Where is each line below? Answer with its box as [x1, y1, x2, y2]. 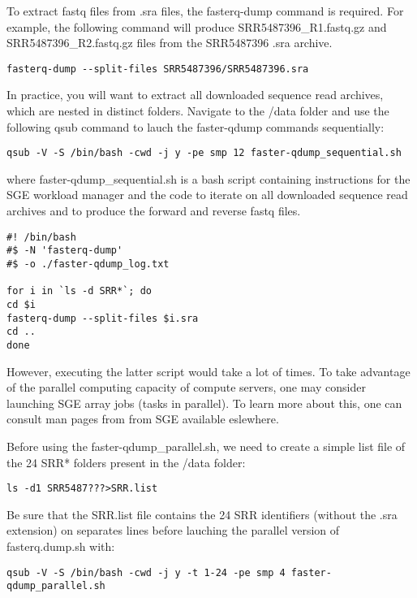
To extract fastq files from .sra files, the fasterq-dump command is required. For [6, 2, 404, 19]
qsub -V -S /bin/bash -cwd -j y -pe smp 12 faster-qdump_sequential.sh [6, 147, 402, 159]
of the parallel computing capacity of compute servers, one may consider [6, 379, 366, 396]
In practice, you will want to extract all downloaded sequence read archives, [6, 86, 384, 103]
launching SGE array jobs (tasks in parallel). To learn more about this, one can [6, 394, 402, 411]
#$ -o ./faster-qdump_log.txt [6, 258, 170, 270]
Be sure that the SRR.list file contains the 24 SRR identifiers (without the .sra [6, 505, 398, 522]
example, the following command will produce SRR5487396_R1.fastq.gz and [6, 18, 387, 35]
